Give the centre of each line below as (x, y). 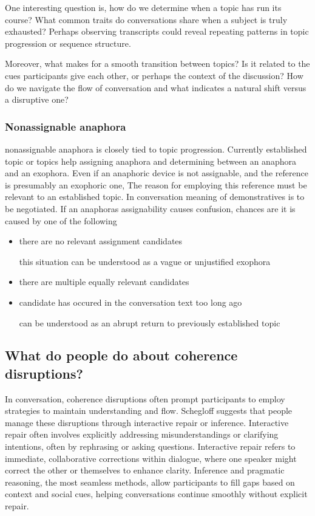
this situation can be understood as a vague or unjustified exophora (145, 261)
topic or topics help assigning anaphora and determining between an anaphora (151, 161)
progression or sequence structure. (68, 43)
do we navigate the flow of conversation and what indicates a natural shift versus (156, 87)
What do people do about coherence (121, 355)
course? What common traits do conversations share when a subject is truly (146, 19)
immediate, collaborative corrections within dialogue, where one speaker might (151, 458)
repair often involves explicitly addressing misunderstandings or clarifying (142, 434)
